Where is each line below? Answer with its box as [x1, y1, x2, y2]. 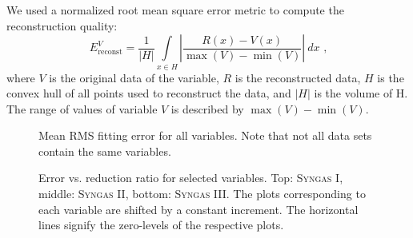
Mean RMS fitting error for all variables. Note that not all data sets [38, 127, 372, 144]
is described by [170, 100, 244, 117]
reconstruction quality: [6, 17, 118, 34]
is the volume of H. [314, 85, 408, 101]
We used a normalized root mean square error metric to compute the [6, 2, 344, 18]
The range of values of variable [6, 100, 158, 117]
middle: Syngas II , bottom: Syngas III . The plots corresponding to [38, 185, 366, 202]
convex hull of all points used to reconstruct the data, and [6, 85, 291, 101]
